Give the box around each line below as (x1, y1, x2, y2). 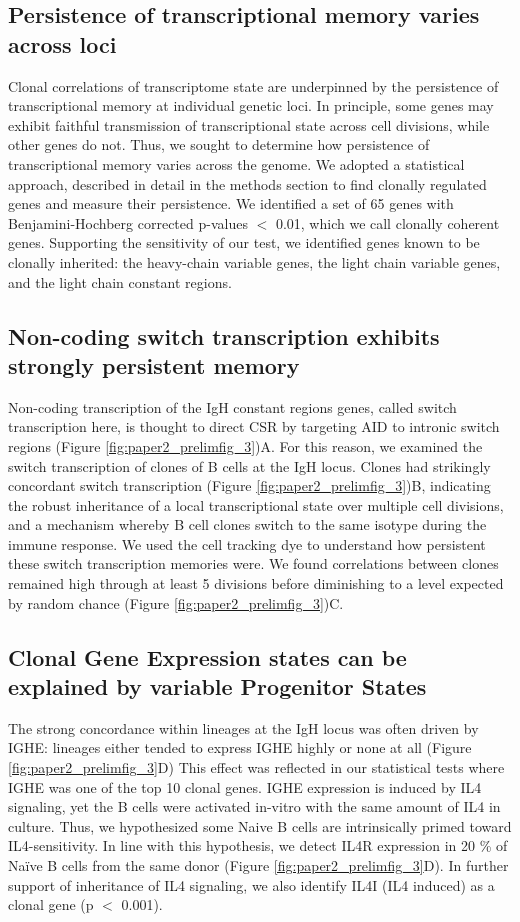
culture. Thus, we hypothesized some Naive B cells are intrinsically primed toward (8, 815, 512, 836)
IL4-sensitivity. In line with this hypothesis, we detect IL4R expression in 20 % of (8, 835, 508, 856)
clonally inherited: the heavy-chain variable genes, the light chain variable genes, (8, 251, 501, 272)
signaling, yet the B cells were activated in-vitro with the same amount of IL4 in (8, 796, 501, 817)
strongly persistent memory (8, 349, 300, 380)
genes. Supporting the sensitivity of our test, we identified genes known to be (8, 232, 480, 253)
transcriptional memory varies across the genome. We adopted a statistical (8, 153, 465, 174)
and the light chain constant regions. (8, 271, 232, 292)
